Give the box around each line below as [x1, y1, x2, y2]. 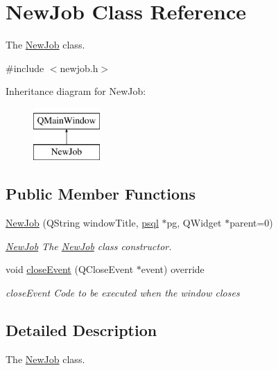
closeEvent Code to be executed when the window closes [6, 285, 240, 300]
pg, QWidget [166, 215, 222, 230]
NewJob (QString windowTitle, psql [6, 215, 159, 230]
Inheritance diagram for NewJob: [6, 84, 146, 98]
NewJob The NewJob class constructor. [6, 238, 172, 253]
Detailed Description [6, 319, 157, 341]
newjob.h [60, 60, 98, 75]
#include [6, 60, 44, 75]
